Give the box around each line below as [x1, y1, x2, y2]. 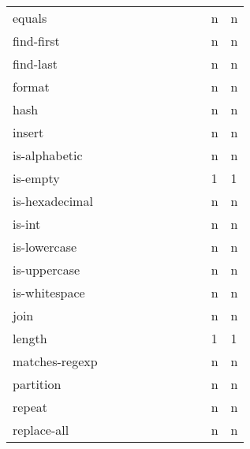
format [13, 77, 50, 95]
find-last [13, 54, 58, 73]
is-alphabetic [13, 146, 83, 164]
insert [13, 123, 44, 141]
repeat [13, 398, 48, 416]
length [13, 329, 47, 347]
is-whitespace [13, 283, 85, 301]
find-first [13, 32, 60, 50]
